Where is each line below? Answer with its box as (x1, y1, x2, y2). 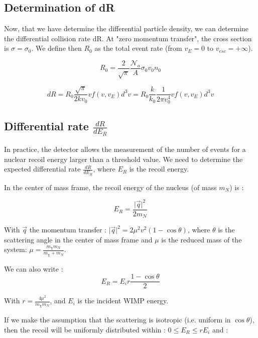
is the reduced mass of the (161, 234, 242, 244)
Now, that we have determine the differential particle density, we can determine (4, 23, 249, 34)
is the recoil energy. (129, 163, 189, 174)
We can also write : (4, 263, 63, 274)
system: (4, 244, 27, 255)
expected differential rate (4, 163, 81, 174)
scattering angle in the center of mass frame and (4, 234, 153, 244)
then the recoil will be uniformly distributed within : (4, 324, 166, 334)
